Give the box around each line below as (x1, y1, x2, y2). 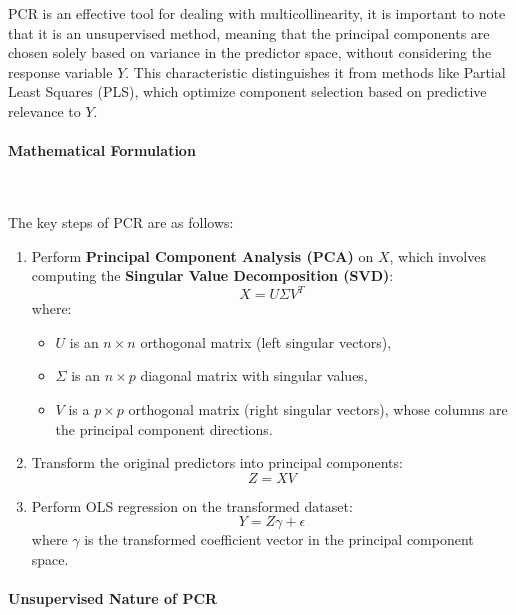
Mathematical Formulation (8, 140, 196, 161)
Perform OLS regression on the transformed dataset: (31, 495, 353, 516)
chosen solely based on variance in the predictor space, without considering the (8, 42, 492, 63)
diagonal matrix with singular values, (140, 365, 368, 386)
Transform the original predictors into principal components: (31, 452, 403, 473)
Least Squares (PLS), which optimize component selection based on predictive (8, 81, 487, 102)
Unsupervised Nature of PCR (8, 588, 218, 609)
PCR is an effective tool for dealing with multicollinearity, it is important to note (8, 3, 506, 23)
